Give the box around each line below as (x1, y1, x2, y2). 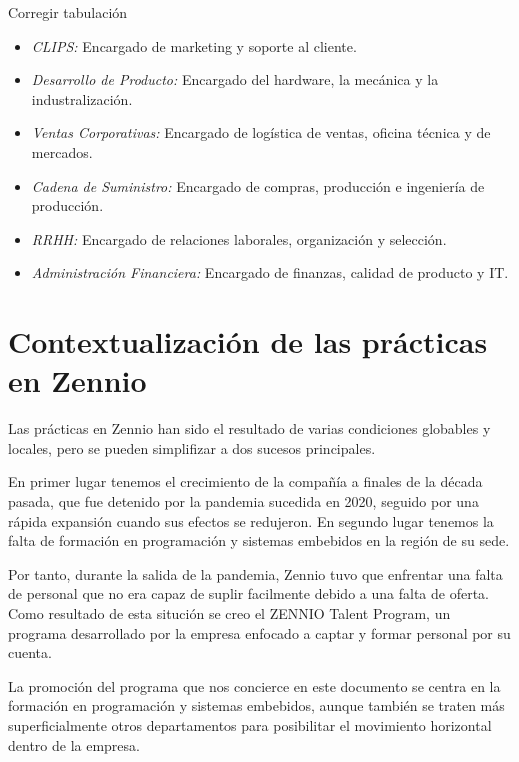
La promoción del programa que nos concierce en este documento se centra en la (8, 675, 501, 696)
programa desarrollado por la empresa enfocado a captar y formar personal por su (8, 622, 511, 643)
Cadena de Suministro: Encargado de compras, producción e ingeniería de (31, 175, 485, 196)
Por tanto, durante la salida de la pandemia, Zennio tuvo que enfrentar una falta (8, 563, 503, 584)
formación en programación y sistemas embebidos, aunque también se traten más (8, 695, 505, 716)
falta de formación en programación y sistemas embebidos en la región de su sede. (8, 530, 510, 551)
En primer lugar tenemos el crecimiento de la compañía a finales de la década (8, 471, 483, 492)
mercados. (31, 141, 93, 162)
